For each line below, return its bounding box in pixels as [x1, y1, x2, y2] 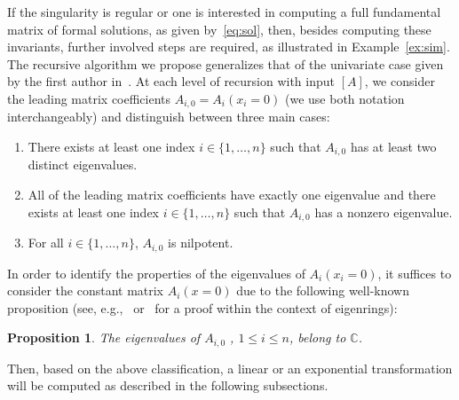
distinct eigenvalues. [28, 155, 138, 174]
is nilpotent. [168, 233, 233, 252]
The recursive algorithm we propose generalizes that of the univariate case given [7, 54, 444, 73]
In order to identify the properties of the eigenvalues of [7, 263, 305, 282]
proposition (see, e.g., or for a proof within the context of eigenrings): [7, 298, 398, 317]
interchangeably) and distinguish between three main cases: [7, 107, 330, 126]
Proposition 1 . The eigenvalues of [7, 328, 201, 347]
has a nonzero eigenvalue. [314, 202, 453, 221]
